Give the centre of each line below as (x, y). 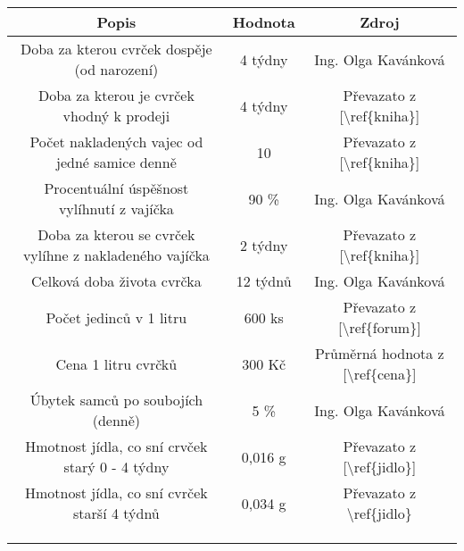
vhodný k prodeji (116, 116)
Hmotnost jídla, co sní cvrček (116, 493)
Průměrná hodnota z (379, 353)
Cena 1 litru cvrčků (116, 363)
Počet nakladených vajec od (116, 142)
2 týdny (264, 245)
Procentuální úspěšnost (116, 188)
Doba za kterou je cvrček (116, 95)
